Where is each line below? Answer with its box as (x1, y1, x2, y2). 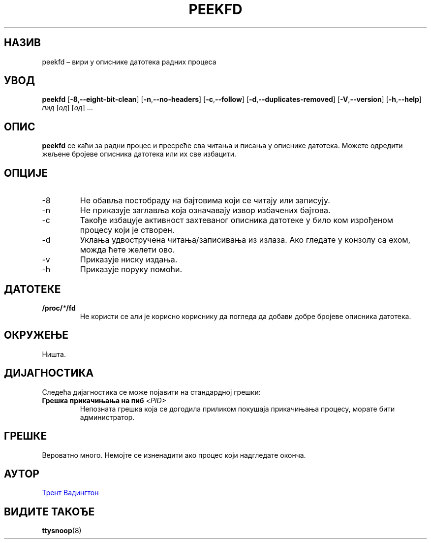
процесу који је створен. (80, 225, 175, 235)
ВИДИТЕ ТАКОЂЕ (4, 505, 95, 518)
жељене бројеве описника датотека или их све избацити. (42, 150, 237, 159)
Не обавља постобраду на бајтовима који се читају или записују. (80, 195, 330, 206)
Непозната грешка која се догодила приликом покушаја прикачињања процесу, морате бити (80, 404, 395, 413)
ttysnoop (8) (42, 526, 82, 535)
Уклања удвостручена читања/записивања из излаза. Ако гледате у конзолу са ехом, (80, 235, 411, 245)
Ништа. (42, 350, 66, 358)
